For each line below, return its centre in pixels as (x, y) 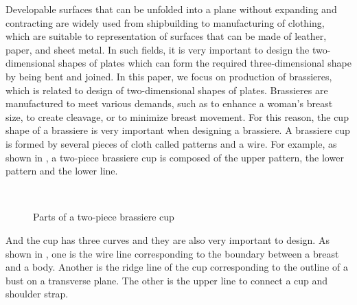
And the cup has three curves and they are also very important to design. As (168, 239)
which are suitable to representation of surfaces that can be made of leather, (166, 36)
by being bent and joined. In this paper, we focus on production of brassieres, (169, 76)
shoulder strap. (37, 294)
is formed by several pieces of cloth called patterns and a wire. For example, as (171, 143)
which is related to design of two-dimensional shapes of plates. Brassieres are (167, 90)
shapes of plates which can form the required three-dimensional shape (205, 63)
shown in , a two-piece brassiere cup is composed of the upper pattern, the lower (175, 157)
